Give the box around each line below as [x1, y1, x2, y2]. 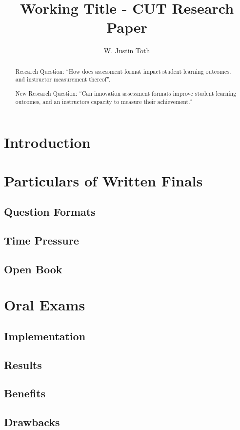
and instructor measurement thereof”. [15, 75, 110, 83]
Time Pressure [4, 232, 79, 247]
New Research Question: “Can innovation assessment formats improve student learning [15, 89, 237, 97]
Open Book [4, 261, 62, 276]
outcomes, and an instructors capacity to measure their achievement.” [15, 97, 192, 105]
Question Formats [4, 204, 96, 219]
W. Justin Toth [103, 45, 150, 56]
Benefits [4, 386, 46, 401]
